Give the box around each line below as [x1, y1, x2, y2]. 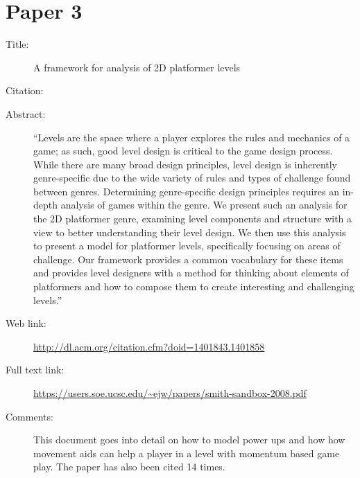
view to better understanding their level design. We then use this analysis [33, 224, 346, 239]
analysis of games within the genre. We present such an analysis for [60, 197, 348, 212]
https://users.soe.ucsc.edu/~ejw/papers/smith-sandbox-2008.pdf [33, 386, 307, 400]
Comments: [6, 409, 53, 423]
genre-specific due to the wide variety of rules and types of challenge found [33, 170, 351, 185]
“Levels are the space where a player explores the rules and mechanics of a [33, 130, 350, 144]
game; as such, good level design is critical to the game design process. [33, 143, 333, 158]
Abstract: [6, 106, 46, 121]
